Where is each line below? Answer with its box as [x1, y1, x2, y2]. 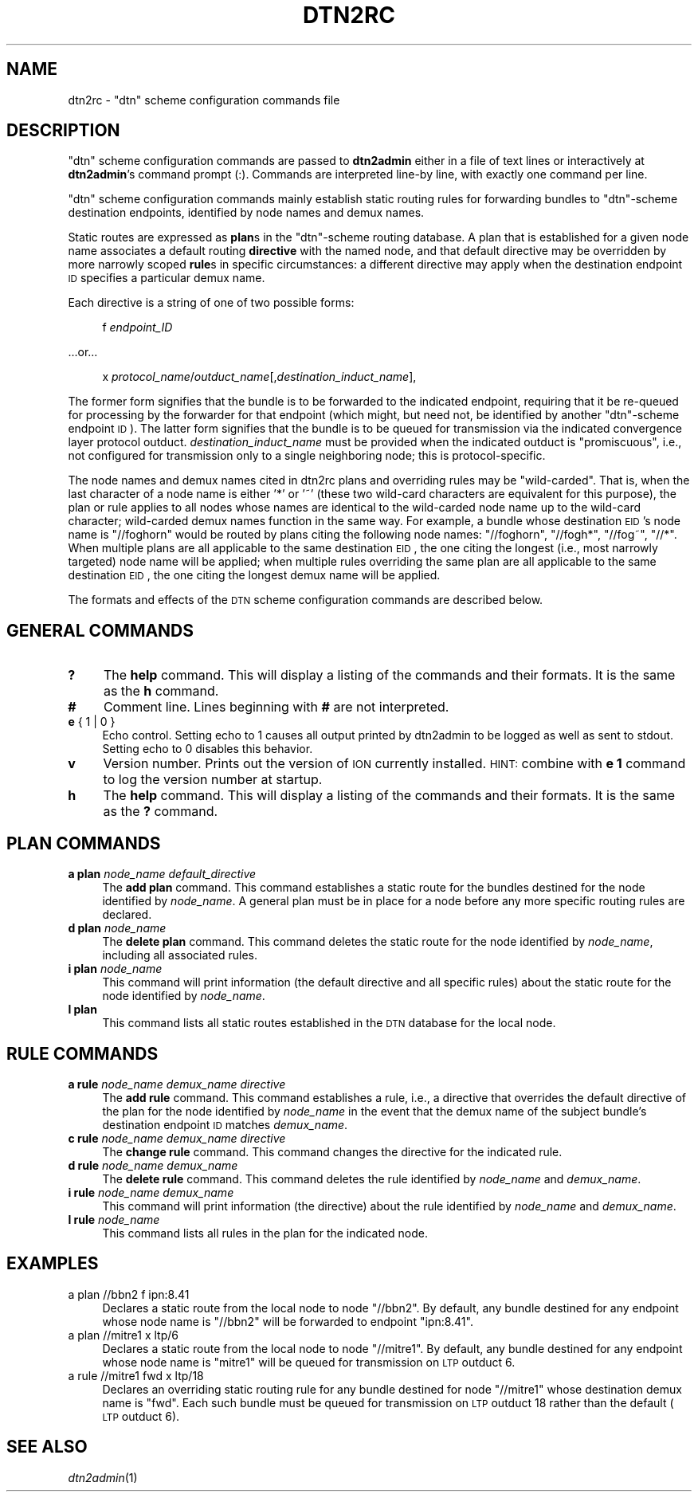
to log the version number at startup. [103, 771, 323, 788]
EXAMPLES [6, 1253, 99, 1274]
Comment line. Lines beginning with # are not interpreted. [103, 699, 449, 716]
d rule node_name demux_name [68, 1158, 238, 1172]
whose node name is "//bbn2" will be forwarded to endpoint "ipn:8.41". [102, 1314, 473, 1328]
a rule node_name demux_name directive [68, 1076, 286, 1091]
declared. [102, 908, 152, 922]
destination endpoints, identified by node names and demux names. [68, 206, 425, 220]
